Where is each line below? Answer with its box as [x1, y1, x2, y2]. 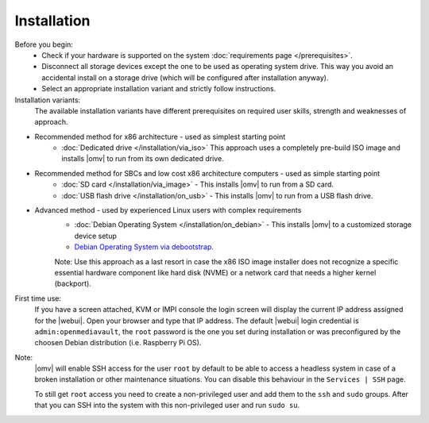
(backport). [54, 279, 91, 289]
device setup [74, 231, 117, 240]
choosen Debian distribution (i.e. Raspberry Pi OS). [34, 338, 202, 348]
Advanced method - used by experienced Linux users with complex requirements [34, 206, 302, 215]
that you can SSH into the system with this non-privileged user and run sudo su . [34, 401, 300, 410]
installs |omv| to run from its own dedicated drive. [61, 154, 224, 163]
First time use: [14, 294, 62, 303]
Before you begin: [14, 40, 73, 49]
